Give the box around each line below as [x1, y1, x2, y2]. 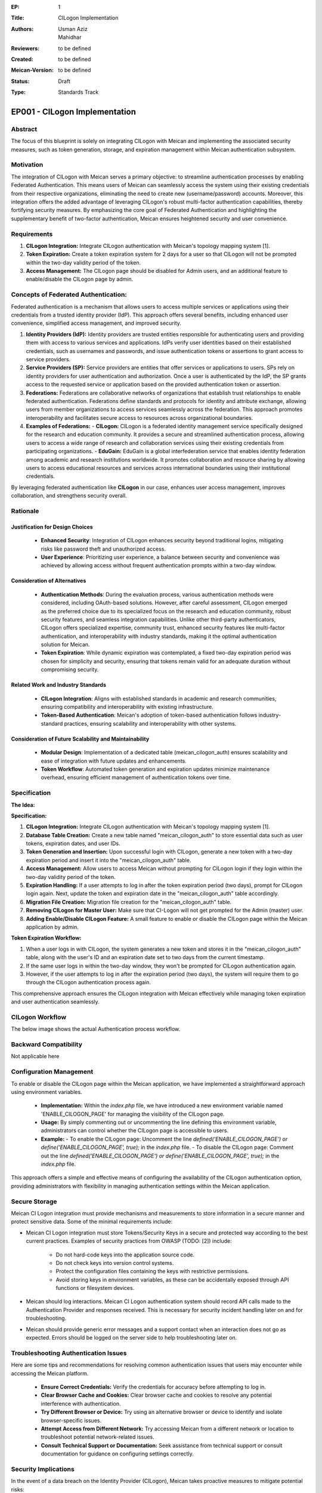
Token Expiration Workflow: [11, 935, 82, 942]
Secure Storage [11, 1197, 57, 1206]
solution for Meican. [41, 641, 90, 648]
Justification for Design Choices [11, 523, 93, 530]
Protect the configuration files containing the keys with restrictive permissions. [55, 1268, 249, 1275]
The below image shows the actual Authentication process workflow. [11, 1025, 181, 1033]
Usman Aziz [58, 25, 88, 32]
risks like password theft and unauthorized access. [41, 545, 166, 552]
